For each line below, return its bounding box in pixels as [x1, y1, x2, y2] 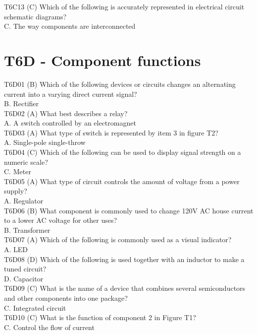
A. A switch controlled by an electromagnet [4, 118, 136, 128]
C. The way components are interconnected [4, 21, 136, 31]
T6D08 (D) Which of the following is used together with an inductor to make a [4, 254, 245, 264]
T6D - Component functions [4, 50, 201, 70]
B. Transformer [4, 224, 51, 235]
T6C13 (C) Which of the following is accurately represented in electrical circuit [4, 1, 245, 11]
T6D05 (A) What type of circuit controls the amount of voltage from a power [4, 176, 240, 186]
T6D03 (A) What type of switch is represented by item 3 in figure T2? [4, 127, 218, 137]
